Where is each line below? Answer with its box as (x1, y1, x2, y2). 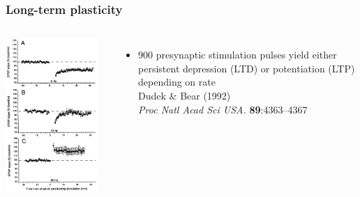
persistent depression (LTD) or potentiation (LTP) (138, 61, 355, 75)
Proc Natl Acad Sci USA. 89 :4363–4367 (138, 102, 308, 116)
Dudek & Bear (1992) (138, 88, 231, 102)
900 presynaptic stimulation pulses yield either (138, 47, 337, 62)
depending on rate (138, 74, 216, 89)
